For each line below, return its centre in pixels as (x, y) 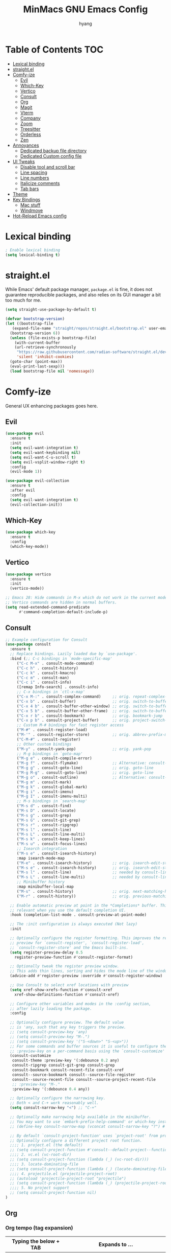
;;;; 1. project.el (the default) (46, 1145)
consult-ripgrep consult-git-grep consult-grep (63, 1065)
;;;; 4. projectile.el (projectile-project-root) (63, 1174)
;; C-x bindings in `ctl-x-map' (51, 692)
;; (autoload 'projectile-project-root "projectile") (68, 1178)
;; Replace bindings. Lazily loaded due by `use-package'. (74, 654)
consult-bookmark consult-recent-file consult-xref (68, 1070)
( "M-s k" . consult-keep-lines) (51, 839)
